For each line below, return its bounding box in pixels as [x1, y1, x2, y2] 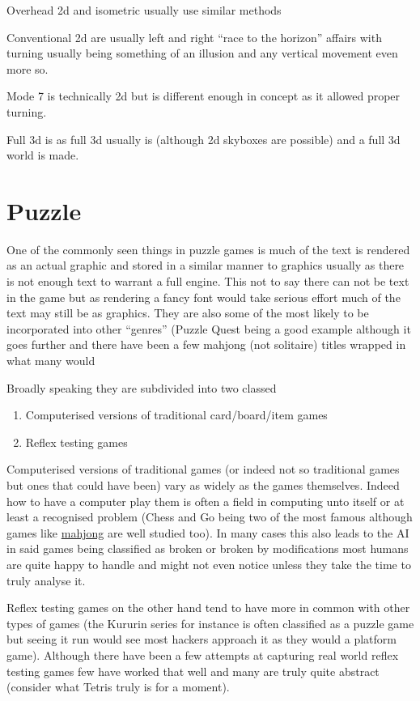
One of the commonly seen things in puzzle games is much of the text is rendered [6, 240, 410, 257]
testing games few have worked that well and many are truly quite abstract [6, 662, 380, 679]
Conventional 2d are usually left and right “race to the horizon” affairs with [6, 28, 382, 45]
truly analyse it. [6, 571, 86, 588]
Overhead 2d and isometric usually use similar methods [6, 2, 282, 18]
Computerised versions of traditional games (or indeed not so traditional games [6, 461, 400, 478]
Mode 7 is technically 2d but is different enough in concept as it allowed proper [6, 87, 401, 104]
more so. [6, 60, 49, 77]
